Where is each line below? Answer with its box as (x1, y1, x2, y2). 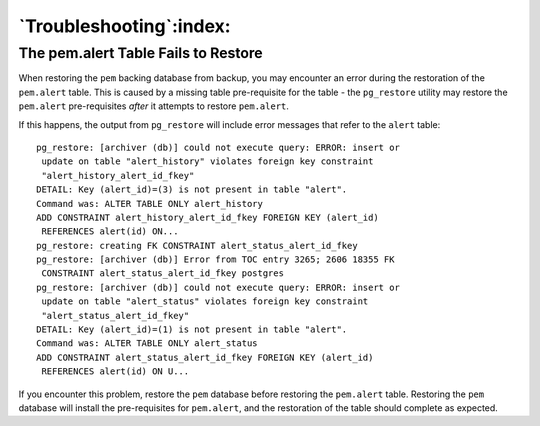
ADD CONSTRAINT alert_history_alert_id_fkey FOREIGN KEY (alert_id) (36, 211, 379, 223)
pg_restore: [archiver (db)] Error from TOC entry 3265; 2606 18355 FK (36, 254, 395, 265)
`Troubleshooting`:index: (18, 15, 231, 37)
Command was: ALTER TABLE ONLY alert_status (36, 338, 259, 349)
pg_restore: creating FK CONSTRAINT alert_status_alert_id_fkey (36, 240, 359, 251)
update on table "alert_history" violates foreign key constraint (41, 156, 374, 167)
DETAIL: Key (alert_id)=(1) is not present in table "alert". (36, 324, 348, 335)
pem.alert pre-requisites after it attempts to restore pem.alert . (18, 100, 290, 112)
